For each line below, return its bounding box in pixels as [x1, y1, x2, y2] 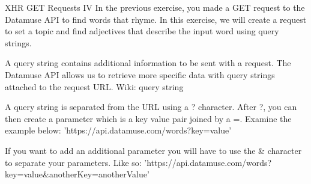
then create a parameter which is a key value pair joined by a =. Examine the [5, 112, 292, 124]
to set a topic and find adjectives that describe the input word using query [5, 25, 279, 37]
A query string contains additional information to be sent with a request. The [5, 57, 291, 69]
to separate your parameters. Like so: [5, 156, 142, 168]
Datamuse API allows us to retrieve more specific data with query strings [5, 68, 275, 81]
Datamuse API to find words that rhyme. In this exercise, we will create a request [5, 13, 307, 25]
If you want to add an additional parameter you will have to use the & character [5, 144, 302, 156]
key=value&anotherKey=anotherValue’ [5, 168, 149, 180]
